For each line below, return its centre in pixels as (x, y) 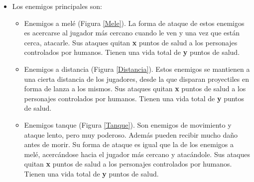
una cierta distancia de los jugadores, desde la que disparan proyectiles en (136, 79)
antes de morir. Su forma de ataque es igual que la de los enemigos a (129, 144)
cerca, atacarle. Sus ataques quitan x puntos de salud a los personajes (131, 42)
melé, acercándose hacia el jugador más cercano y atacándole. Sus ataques (137, 154)
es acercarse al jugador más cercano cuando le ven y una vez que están (132, 33)
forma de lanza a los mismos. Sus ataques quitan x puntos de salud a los (135, 89)
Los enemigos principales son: (57, 6)
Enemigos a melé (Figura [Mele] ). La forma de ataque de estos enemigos (134, 23)
